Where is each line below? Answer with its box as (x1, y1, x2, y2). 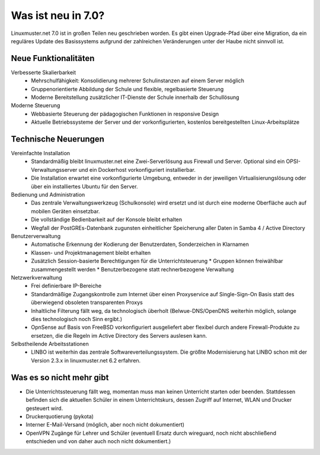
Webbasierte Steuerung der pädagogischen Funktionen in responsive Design (31, 110, 219, 117)
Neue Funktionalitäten (11, 53, 95, 63)
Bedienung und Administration (11, 191, 85, 198)
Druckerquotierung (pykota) (25, 412, 94, 420)
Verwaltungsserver (31, 166, 78, 173)
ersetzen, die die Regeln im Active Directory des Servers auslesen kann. (31, 332, 207, 339)
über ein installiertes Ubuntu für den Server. (31, 182, 139, 190)
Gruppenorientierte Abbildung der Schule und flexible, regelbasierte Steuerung (31, 85, 224, 92)
